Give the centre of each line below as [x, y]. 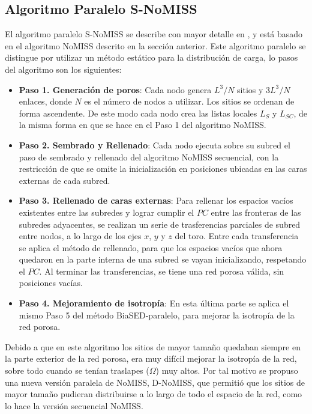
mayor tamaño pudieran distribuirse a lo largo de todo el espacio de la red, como [154, 394]
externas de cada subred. [64, 180]
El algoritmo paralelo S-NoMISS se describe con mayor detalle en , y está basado [154, 34]
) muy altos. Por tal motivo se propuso [227, 370]
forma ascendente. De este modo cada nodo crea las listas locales [138, 113]
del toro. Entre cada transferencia [237, 236]
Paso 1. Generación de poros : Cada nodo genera [115, 89]
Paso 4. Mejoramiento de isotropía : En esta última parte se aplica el [154, 303]
